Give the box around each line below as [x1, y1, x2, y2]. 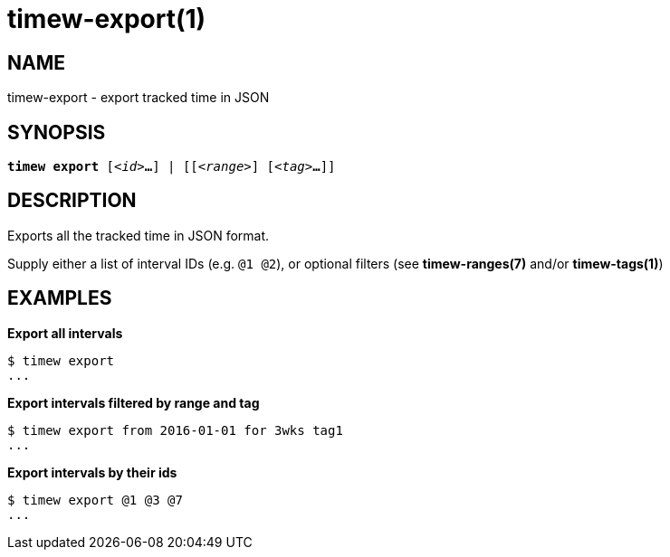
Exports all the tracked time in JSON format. [7, 227, 270, 243]
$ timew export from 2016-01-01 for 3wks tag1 [7, 422, 343, 438]
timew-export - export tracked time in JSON [7, 90, 270, 106]
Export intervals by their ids [7, 464, 177, 480]
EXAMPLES [7, 287, 112, 310]
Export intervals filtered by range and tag [7, 394, 260, 411]
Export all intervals [7, 325, 123, 341]
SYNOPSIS [7, 120, 106, 144]
